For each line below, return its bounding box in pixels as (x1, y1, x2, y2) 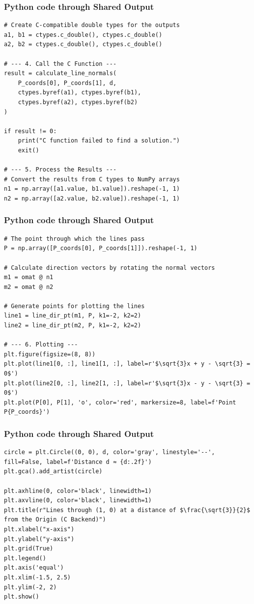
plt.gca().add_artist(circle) (4, 468, 103, 475)
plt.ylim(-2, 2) (4, 583, 57, 591)
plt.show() (4, 593, 39, 601)
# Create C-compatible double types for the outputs (4, 22, 180, 29)
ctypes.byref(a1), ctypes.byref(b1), (18, 89, 141, 96)
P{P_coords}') (4, 408, 50, 416)
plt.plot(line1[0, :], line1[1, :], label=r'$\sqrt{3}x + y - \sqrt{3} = (4, 360, 251, 368)
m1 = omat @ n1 (4, 274, 54, 281)
